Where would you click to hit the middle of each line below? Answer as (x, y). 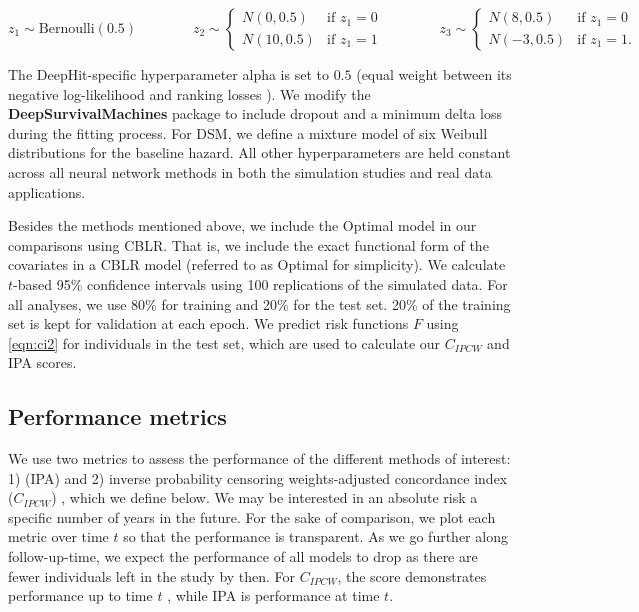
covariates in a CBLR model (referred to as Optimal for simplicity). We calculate (257, 264)
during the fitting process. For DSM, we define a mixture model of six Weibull (248, 132)
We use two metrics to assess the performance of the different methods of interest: (259, 458)
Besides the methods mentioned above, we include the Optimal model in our (242, 225)
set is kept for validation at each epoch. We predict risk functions (208, 323)
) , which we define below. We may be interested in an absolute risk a (264, 497)
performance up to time (80, 595)
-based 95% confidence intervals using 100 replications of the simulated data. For (260, 283)
